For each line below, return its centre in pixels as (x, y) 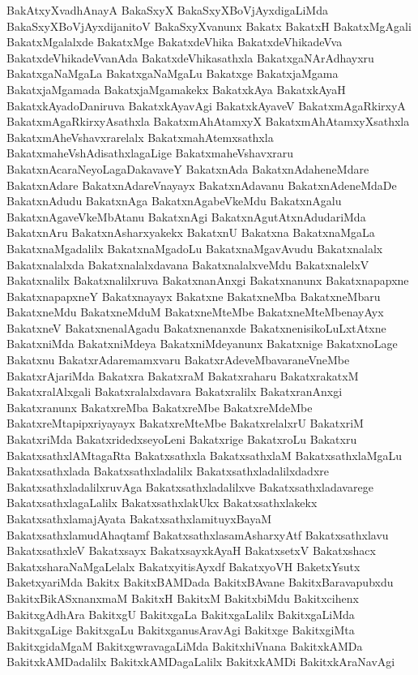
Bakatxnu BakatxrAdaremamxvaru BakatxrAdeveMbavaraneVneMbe (178, 360)
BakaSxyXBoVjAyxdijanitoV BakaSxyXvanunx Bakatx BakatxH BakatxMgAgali (209, 26)
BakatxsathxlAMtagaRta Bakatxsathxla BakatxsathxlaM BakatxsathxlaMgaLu (205, 455)
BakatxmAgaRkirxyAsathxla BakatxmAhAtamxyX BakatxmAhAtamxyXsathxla (208, 121)
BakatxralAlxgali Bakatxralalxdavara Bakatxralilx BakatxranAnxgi (175, 391)
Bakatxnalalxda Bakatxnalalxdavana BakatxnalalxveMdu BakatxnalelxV (188, 264)
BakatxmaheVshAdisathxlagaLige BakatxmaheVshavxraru (150, 153)
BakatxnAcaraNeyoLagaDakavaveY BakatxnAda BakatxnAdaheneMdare (188, 168)
